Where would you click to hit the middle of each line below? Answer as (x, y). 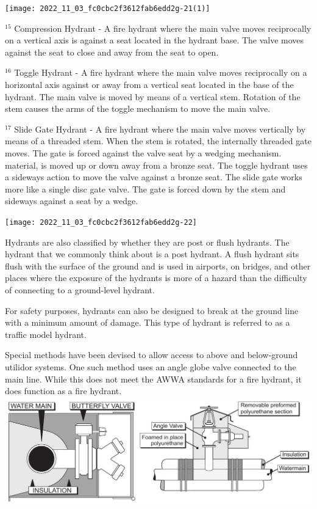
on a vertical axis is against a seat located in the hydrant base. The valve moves (155, 40)
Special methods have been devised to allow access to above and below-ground (151, 355)
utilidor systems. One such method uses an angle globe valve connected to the (151, 366)
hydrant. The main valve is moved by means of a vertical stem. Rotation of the (153, 96)
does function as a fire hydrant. (63, 391)
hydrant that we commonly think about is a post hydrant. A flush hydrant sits (152, 254)
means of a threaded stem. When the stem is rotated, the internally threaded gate (158, 141)
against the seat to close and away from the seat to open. (112, 52)
